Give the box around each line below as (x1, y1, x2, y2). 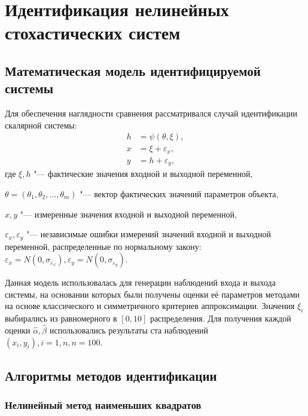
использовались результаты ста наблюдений (49, 323, 208, 336)
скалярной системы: (5, 118, 77, 131)
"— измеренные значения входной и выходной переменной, (20, 207, 237, 220)
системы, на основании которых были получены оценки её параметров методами (5, 287, 300, 300)
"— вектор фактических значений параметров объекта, (80, 187, 279, 200)
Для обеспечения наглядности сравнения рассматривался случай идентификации (5, 107, 297, 120)
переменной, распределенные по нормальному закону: (5, 240, 202, 252)
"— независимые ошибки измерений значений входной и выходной (26, 228, 271, 240)
